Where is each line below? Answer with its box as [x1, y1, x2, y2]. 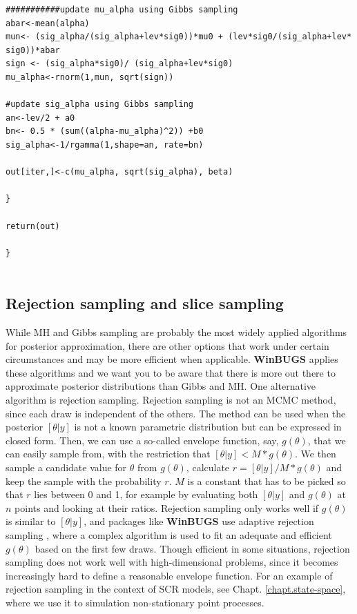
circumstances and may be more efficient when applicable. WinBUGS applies [6, 352, 338, 366]
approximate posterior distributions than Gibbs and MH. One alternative [6, 379, 316, 393]
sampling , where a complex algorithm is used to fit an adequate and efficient [6, 527, 332, 542]
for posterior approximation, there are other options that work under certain [6, 338, 329, 353]
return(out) [6, 221, 60, 231]
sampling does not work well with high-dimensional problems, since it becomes [6, 555, 338, 569]
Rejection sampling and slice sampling [6, 293, 284, 314]
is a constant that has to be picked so [187, 473, 346, 488]
